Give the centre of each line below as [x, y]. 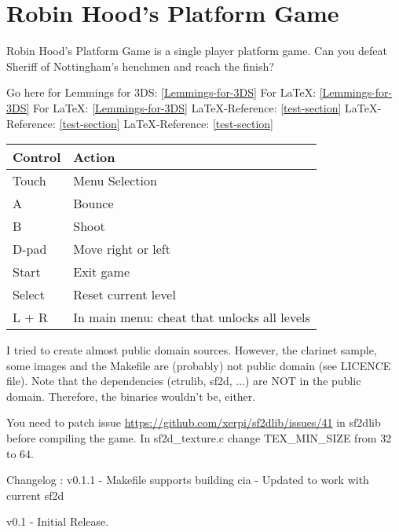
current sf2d [35, 495]
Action [94, 157]
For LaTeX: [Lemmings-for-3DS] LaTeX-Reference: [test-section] [187, 107]
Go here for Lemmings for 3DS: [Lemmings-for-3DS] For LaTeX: [161, 92]
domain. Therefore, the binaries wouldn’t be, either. [131, 396]
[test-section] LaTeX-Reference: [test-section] [167, 123]
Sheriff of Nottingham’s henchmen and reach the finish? [140, 66]
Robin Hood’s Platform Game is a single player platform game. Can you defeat [197, 51]
